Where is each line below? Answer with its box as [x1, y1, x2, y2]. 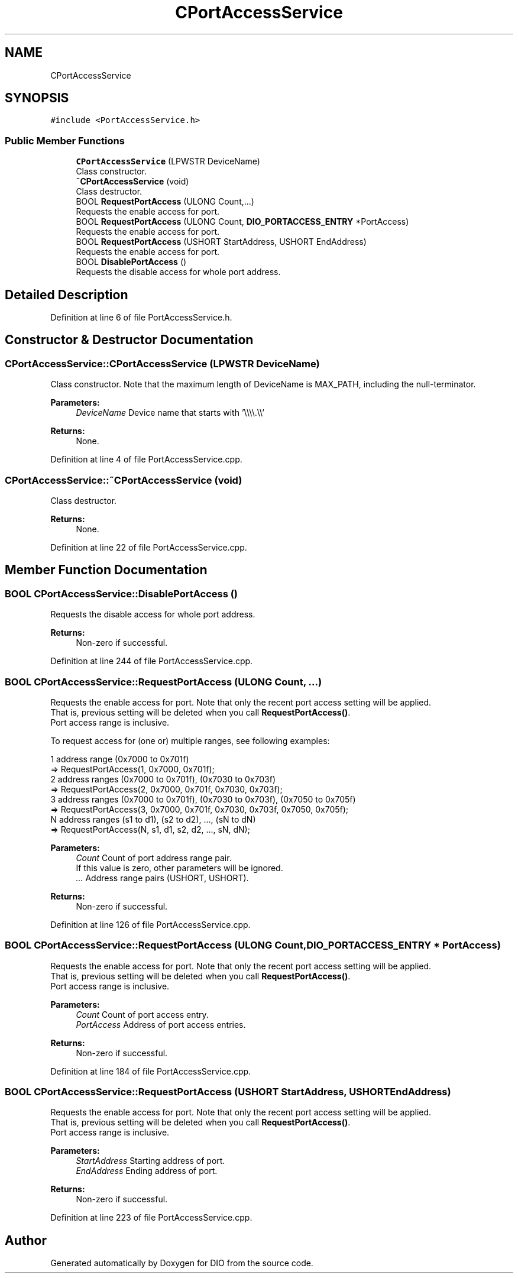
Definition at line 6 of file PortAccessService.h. [50, 312, 232, 323]
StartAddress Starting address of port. [76, 1156, 225, 1166]
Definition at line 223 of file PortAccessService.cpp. [50, 1212, 252, 1223]
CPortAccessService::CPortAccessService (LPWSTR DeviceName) [5, 357, 320, 370]
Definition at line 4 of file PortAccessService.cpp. [50, 454, 242, 465]
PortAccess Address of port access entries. [76, 1019, 246, 1030]
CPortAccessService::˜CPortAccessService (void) [5, 474, 242, 486]
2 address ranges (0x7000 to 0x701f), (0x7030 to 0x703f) [50, 774, 276, 784]
